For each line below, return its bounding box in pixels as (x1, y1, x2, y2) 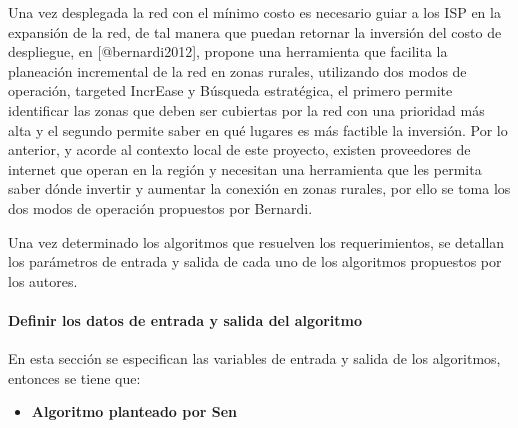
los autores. (8, 270, 78, 291)
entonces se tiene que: (8, 367, 141, 388)
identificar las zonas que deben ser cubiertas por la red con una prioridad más (8, 99, 485, 120)
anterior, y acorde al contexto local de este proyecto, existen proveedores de (8, 139, 471, 160)
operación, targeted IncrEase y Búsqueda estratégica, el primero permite (8, 80, 453, 101)
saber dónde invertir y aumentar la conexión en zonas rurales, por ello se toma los (8, 178, 511, 199)
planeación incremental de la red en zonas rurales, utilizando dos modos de (8, 60, 467, 81)
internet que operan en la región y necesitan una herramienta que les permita (8, 158, 482, 179)
